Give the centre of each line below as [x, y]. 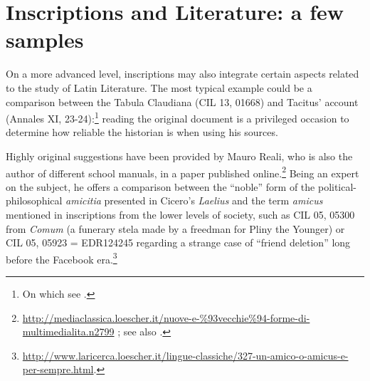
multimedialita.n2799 [68, 332]
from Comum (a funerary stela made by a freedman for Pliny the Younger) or [175, 228]
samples [45, 40]
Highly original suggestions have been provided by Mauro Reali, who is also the [179, 156]
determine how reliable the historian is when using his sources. [142, 132]
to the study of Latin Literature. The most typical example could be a [159, 87]
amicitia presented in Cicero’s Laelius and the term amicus [194, 200]
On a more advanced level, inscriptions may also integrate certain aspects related [183, 74]
